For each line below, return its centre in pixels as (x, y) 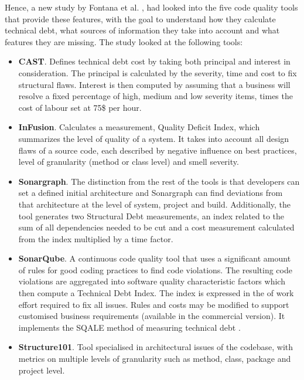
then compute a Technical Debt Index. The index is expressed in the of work (156, 293)
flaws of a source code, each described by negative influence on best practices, (158, 150)
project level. (42, 370)
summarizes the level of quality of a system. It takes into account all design (154, 138)
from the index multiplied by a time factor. (96, 238)
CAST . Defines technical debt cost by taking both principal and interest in (154, 61)
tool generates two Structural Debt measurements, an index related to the (151, 216)
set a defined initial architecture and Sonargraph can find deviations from (151, 193)
